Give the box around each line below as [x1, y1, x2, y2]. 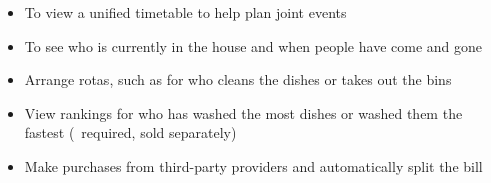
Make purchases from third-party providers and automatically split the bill [24, 155, 483, 176]
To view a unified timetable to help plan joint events [24, 2, 347, 22]
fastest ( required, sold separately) [24, 122, 237, 143]
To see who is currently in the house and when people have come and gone [24, 35, 483, 56]
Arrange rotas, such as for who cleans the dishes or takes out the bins [24, 69, 452, 90]
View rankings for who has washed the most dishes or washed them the [24, 102, 463, 123]
